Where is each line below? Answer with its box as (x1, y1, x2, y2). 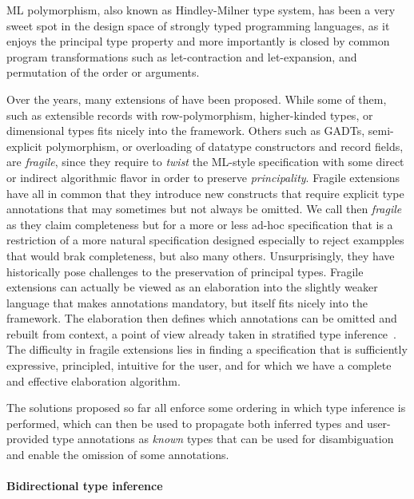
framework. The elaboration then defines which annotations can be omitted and (6, 310, 397, 327)
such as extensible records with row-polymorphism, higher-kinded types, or (6, 106, 373, 123)
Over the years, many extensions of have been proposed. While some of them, (6, 90, 387, 107)
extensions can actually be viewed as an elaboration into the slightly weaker (6, 279, 378, 295)
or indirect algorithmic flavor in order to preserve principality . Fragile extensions (6, 168, 400, 185)
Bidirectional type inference (6, 477, 163, 494)
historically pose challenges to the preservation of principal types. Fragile (6, 263, 364, 279)
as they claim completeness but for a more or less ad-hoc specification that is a (6, 216, 393, 232)
